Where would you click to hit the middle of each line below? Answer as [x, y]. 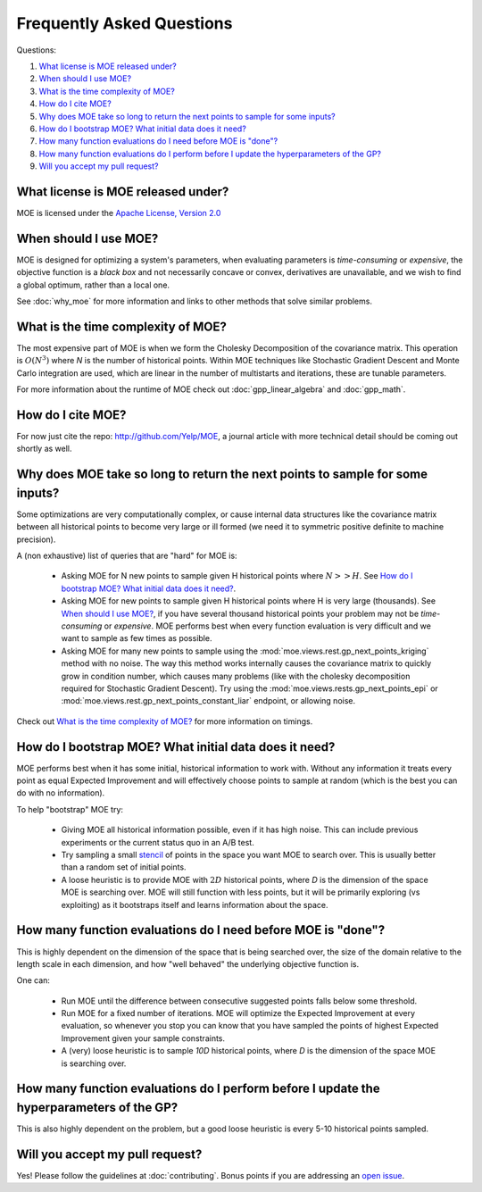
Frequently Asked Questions [125, 23]
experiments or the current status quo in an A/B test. [158, 842]
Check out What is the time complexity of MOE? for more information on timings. [165, 721]
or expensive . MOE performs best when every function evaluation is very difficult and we [268, 626]
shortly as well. [44, 449]
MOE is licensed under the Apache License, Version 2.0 [119, 213]
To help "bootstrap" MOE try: [70, 809]
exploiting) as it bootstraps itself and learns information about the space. [195, 904]
